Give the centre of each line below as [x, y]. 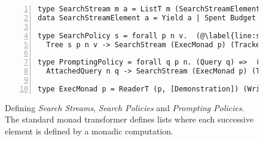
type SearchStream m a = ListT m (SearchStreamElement [149, 9]
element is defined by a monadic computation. [89, 131]
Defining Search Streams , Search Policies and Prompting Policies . [125, 107]
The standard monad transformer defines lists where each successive [129, 119]
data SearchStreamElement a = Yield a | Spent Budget [147, 18]
